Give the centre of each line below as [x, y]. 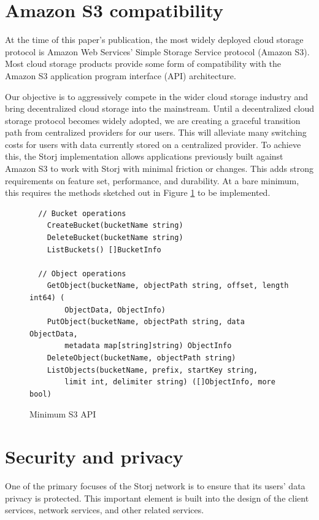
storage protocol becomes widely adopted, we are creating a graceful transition [153, 120]
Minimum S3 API [63, 414]
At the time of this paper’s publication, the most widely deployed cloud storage [154, 40]
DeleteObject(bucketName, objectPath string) [141, 358]
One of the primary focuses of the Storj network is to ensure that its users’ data [155, 486]
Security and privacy [94, 456]
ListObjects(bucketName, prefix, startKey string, [152, 370]
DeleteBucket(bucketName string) [115, 238]
